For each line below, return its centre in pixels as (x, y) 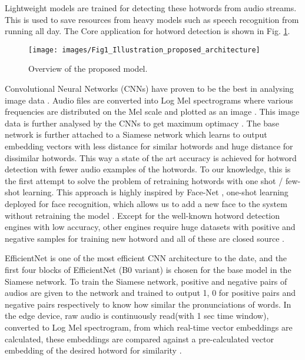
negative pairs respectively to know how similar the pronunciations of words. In (148, 304)
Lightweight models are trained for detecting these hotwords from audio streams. (151, 8)
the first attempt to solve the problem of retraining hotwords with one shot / (144, 180)
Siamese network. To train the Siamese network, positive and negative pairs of (146, 281)
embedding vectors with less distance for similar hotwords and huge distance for (149, 146)
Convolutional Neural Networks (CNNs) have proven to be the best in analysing (149, 89)
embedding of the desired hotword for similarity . (93, 350)
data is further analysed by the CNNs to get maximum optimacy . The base (142, 123)
